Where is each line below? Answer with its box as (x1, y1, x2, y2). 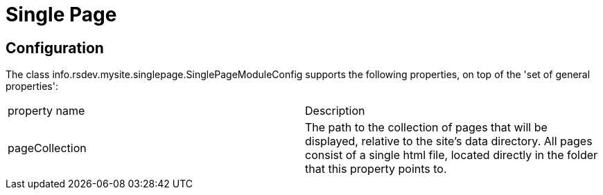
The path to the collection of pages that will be (305, 120, 548, 135)
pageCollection (8, 141, 87, 156)
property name (8, 104, 85, 118)
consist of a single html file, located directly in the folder (305, 148, 598, 162)
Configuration (6, 39, 104, 57)
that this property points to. (305, 162, 447, 176)
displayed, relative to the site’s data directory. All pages (305, 134, 593, 149)
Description (305, 104, 365, 118)
